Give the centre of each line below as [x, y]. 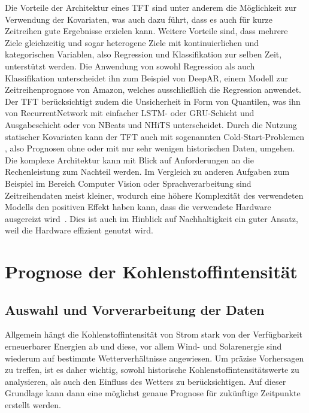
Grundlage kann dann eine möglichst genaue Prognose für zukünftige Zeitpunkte [153, 393]
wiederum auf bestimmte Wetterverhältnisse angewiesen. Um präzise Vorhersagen [154, 358]
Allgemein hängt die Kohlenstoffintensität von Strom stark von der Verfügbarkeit [154, 334]
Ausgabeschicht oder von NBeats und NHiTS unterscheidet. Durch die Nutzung [151, 124]
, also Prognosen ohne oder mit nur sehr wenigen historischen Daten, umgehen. [150, 148]
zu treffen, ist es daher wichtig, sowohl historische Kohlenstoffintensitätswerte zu [152, 370]
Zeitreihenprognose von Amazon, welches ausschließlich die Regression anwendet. [153, 89]
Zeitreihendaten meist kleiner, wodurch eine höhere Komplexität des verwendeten [154, 195]
